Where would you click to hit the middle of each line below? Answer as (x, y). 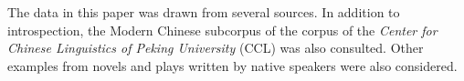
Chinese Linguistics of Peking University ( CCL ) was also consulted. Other (216, 48)
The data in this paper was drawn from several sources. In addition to (204, 12)
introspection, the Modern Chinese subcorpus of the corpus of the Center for (222, 30)
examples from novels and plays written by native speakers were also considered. (232, 65)
